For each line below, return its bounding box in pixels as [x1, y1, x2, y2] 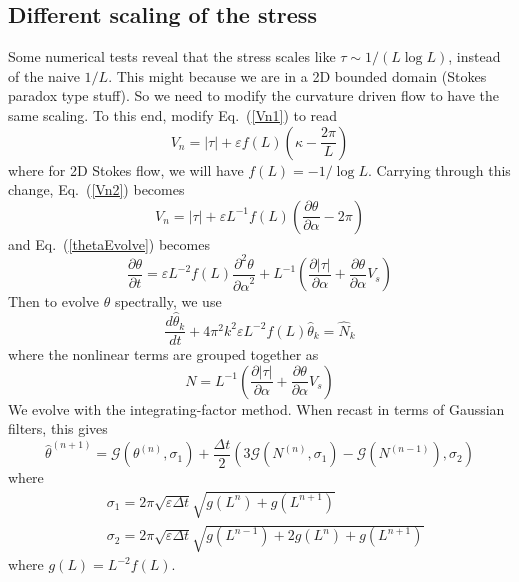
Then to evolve [8, 291, 99, 312]
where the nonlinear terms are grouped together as [8, 344, 319, 365]
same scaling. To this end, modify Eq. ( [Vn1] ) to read [8, 104, 338, 125]
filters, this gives [8, 418, 108, 439]
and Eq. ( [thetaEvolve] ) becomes [8, 233, 210, 254]
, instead [448, 46, 501, 67]
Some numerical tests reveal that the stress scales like [8, 46, 336, 67]
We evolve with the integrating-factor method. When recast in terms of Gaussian [8, 398, 505, 419]
